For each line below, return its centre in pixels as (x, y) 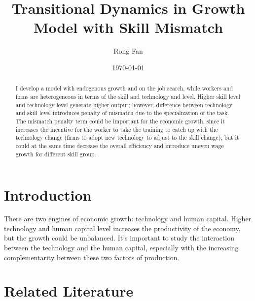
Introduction (48, 195)
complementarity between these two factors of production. (92, 257)
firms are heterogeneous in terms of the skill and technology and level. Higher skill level (128, 96)
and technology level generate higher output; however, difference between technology (124, 105)
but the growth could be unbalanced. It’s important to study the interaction (119, 238)
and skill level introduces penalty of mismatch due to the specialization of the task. (122, 113)
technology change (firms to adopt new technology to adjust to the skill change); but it (127, 137)
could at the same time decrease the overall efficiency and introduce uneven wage (120, 145)
